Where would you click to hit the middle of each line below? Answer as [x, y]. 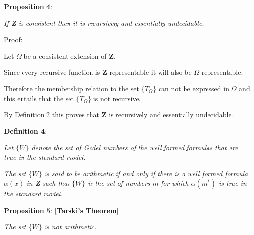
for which [175, 183]
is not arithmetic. [70, 226]
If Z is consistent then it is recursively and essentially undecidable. [104, 23]
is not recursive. [117, 98]
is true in [233, 183]
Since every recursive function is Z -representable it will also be [98, 72]
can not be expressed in [194, 88]
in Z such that [48, 183]
